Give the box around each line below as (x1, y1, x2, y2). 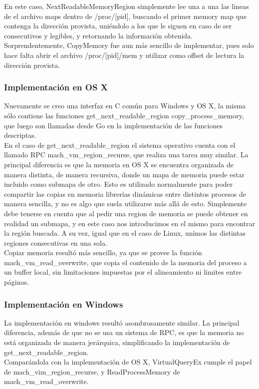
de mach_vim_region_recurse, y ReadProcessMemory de (4, 366, 180, 377)
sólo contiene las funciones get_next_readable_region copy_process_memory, (4, 110, 244, 120)
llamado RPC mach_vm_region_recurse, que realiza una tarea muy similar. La (4, 149, 249, 160)
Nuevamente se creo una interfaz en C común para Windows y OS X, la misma (4, 100, 246, 111)
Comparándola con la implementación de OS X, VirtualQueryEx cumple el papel (4, 357, 252, 367)
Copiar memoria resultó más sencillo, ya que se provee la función (4, 247, 202, 258)
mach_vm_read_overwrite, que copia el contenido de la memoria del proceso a (4, 257, 247, 267)
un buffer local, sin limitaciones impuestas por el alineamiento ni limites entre (4, 267, 242, 277)
